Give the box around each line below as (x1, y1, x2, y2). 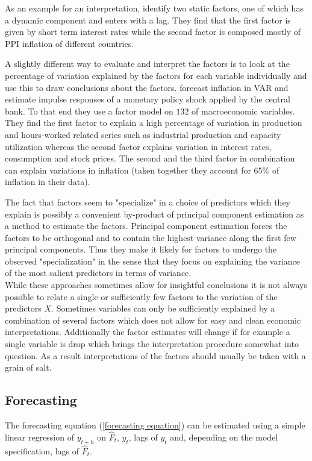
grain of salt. (5, 361, 52, 374)
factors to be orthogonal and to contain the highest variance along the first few (5, 231, 296, 243)
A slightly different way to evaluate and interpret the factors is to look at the (5, 57, 290, 70)
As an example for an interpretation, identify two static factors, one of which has (5, 2, 304, 14)
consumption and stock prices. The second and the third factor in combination (5, 152, 295, 165)
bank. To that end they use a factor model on (5, 104, 173, 117)
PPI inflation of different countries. (5, 37, 134, 49)
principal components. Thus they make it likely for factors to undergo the (5, 243, 277, 256)
